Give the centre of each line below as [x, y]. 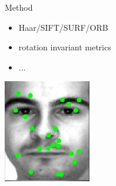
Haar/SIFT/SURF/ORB [63, 27]
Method [19, 7]
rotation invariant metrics [65, 47]
